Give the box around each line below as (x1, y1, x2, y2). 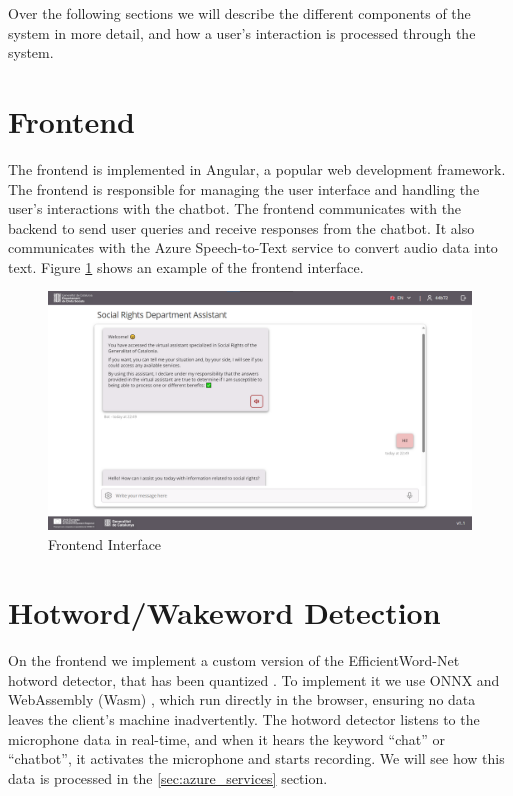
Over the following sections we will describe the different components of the (8, 3, 471, 23)
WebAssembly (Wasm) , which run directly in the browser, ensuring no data (8, 689, 476, 710)
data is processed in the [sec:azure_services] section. (8, 767, 328, 788)
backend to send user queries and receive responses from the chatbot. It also (8, 217, 475, 238)
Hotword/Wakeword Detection (8, 592, 441, 633)
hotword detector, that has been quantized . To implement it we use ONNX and (8, 669, 500, 690)
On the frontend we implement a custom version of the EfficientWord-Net (8, 650, 460, 671)
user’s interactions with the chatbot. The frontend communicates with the (8, 198, 462, 219)
